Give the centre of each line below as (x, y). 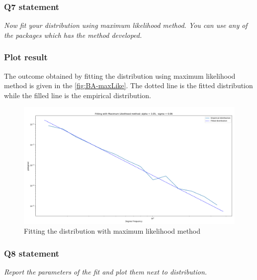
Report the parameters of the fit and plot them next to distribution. (106, 272)
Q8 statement (32, 253)
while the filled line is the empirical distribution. (78, 95)
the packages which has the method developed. (73, 35)
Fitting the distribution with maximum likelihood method (112, 231)
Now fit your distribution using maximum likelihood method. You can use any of (126, 25)
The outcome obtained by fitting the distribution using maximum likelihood (120, 75)
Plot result (26, 57)
